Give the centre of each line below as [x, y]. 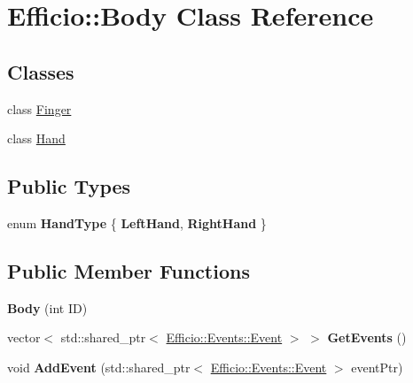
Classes [41, 71]
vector [24, 337]
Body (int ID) [47, 307]
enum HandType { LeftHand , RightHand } [137, 222]
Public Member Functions [129, 270]
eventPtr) [377, 367]
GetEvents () [367, 337]
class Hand [36, 138]
